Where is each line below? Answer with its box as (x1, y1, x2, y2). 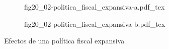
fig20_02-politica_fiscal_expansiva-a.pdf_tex (24, 2, 165, 12)
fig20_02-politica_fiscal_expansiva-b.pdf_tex (24, 18, 165, 29)
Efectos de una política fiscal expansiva (4, 35, 125, 46)
